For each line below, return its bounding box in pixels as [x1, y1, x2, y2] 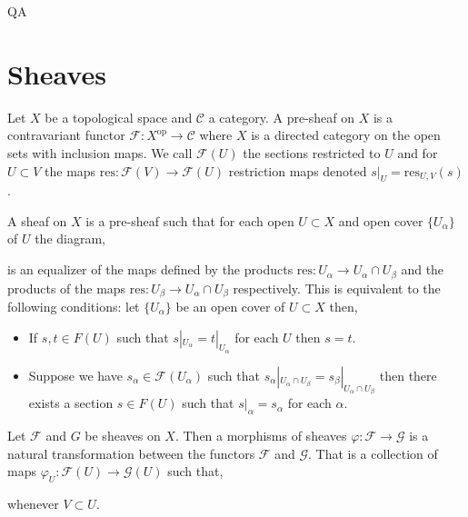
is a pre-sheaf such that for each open [85, 211, 294, 230]
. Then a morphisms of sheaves [174, 426, 347, 445]
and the [401, 260, 444, 279]
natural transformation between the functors [7, 443, 255, 462]
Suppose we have [28, 365, 123, 384]
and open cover [338, 211, 423, 230]
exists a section [28, 393, 114, 413]
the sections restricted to [243, 143, 381, 162]
